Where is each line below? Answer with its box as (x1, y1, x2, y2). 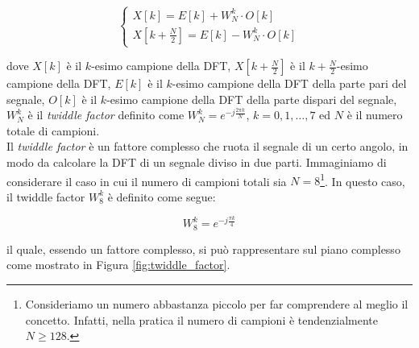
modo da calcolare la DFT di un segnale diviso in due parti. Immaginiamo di (6, 154, 387, 171)
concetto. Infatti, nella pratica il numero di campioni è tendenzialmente (25, 311, 378, 328)
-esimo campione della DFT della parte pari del (172, 75, 407, 92)
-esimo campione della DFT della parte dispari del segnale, (106, 90, 397, 107)
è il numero (346, 106, 403, 123)
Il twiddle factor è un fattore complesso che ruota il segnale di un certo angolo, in (6, 138, 409, 155)
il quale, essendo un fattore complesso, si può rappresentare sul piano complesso (6, 240, 400, 257)
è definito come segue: (107, 188, 216, 205)
